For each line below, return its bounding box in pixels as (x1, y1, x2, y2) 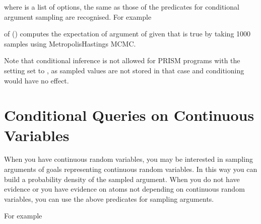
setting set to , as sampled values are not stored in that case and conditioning (4, 65, 244, 75)
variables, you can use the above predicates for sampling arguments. (4, 193, 214, 204)
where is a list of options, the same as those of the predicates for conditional (4, 2, 239, 12)
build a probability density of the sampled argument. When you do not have (4, 173, 240, 184)
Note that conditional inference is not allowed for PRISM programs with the (4, 55, 240, 66)
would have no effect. (4, 75, 69, 85)
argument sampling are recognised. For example (4, 11, 152, 22)
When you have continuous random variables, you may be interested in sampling (4, 154, 253, 164)
